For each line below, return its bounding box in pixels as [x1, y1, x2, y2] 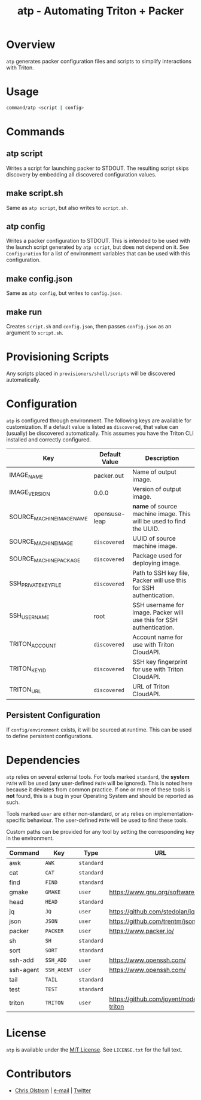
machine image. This [132, 510, 191, 518]
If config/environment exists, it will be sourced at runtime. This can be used [6, 726, 192, 733]
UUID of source [132, 534, 176, 543]
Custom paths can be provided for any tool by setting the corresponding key [6, 828, 195, 835]
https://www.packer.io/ [109, 927, 175, 935]
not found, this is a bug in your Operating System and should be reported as [6, 792, 194, 799]
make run [6, 307, 42, 317]
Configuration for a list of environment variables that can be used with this [6, 250, 190, 257]
